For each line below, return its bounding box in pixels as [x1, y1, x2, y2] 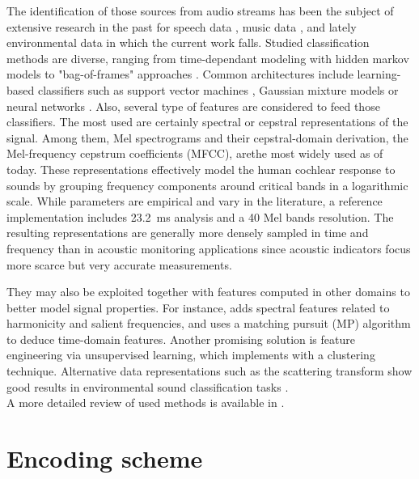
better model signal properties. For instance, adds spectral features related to [6, 299, 390, 316]
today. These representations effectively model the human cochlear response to [6, 160, 396, 177]
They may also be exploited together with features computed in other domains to [6, 283, 410, 300]
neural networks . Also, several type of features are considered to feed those [6, 97, 380, 114]
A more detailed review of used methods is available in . [6, 394, 285, 411]
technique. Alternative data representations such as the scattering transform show [6, 362, 413, 379]
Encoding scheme [6, 442, 203, 475]
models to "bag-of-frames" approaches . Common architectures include [6, 66, 353, 83]
